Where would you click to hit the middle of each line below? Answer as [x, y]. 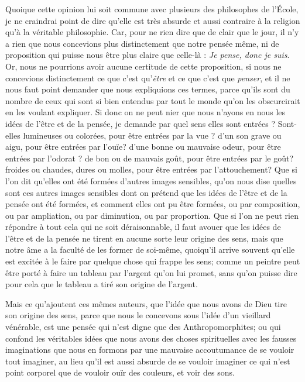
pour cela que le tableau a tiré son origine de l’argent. [102, 284]
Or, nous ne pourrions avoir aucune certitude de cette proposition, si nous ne [143, 66]
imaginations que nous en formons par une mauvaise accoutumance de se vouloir [150, 350]
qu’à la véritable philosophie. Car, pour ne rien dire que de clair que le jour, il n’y [152, 32]
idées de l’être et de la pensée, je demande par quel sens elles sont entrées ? [140, 123]
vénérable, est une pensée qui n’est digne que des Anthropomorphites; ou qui [143, 327]
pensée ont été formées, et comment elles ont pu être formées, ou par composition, [153, 204]
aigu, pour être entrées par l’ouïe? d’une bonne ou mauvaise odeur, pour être [143, 147]
